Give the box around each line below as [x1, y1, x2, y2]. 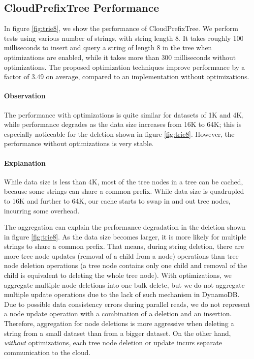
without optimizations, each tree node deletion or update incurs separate [4, 337, 222, 348]
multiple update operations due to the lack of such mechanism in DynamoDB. [4, 289, 240, 299]
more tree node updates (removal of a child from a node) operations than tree [4, 250, 239, 261]
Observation [4, 90, 46, 101]
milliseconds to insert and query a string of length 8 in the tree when [4, 42, 212, 53]
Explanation [4, 157, 46, 168]
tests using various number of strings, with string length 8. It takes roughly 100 [4, 32, 244, 43]
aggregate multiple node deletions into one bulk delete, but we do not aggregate [4, 279, 245, 290]
